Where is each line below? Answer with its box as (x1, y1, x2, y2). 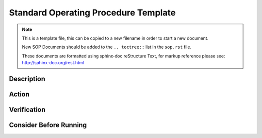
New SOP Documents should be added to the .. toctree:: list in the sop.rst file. (22, 44, 192, 50)
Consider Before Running (9, 121, 87, 129)
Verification (9, 105, 46, 113)
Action (9, 90, 30, 98)
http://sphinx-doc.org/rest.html (22, 60, 84, 66)
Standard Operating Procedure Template (9, 7, 176, 18)
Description (9, 75, 46, 83)
